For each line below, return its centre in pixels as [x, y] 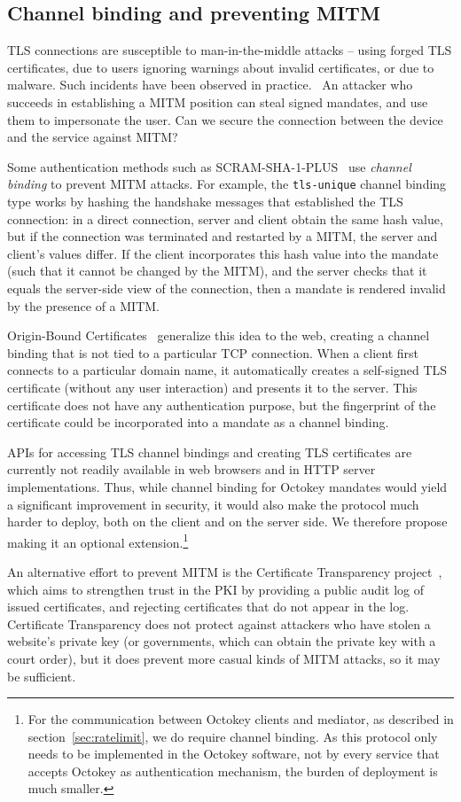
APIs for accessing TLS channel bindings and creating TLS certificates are [210, 452]
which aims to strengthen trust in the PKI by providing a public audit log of [215, 589]
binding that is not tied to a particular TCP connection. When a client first [213, 352]
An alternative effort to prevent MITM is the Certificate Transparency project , [225, 571]
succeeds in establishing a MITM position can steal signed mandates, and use [218, 101]
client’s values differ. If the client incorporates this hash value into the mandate [223, 253]
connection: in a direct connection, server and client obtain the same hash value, [225, 218]
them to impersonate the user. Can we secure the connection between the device [225, 119]
